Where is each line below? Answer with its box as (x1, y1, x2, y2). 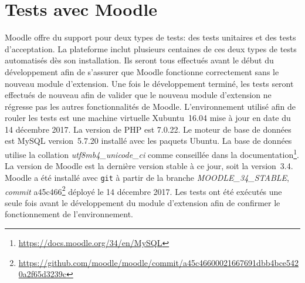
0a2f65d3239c (18, 268, 67, 280)
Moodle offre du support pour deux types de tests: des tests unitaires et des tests (5, 31, 296, 43)
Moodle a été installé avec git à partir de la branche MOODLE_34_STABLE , (5, 171, 289, 183)
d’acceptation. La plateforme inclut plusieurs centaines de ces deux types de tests (5, 42, 297, 55)
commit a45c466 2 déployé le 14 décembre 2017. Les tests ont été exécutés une (5, 183, 282, 197)
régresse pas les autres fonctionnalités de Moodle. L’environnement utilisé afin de (5, 100, 296, 112)
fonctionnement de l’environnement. (5, 208, 134, 220)
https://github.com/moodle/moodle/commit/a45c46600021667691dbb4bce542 (18, 256, 299, 268)
